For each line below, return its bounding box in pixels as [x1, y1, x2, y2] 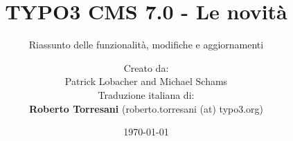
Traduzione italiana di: [98, 87, 195, 102]
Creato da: [123, 60, 169, 75]
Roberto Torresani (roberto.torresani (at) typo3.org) [28, 101, 264, 115]
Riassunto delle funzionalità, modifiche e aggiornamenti [28, 37, 264, 52]
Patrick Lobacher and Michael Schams [64, 74, 228, 88]
